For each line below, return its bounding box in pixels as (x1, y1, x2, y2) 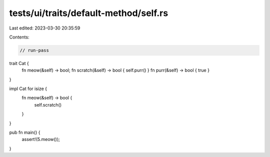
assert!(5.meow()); (21, 136, 60, 142)
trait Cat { (9, 60, 29, 66)
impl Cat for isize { (9, 85, 47, 92)
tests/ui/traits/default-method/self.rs (9, 7, 168, 18)
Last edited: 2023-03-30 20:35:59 (9, 25, 80, 31)
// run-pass (19, 47, 49, 53)
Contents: (9, 34, 29, 40)
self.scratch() (34, 101, 62, 107)
